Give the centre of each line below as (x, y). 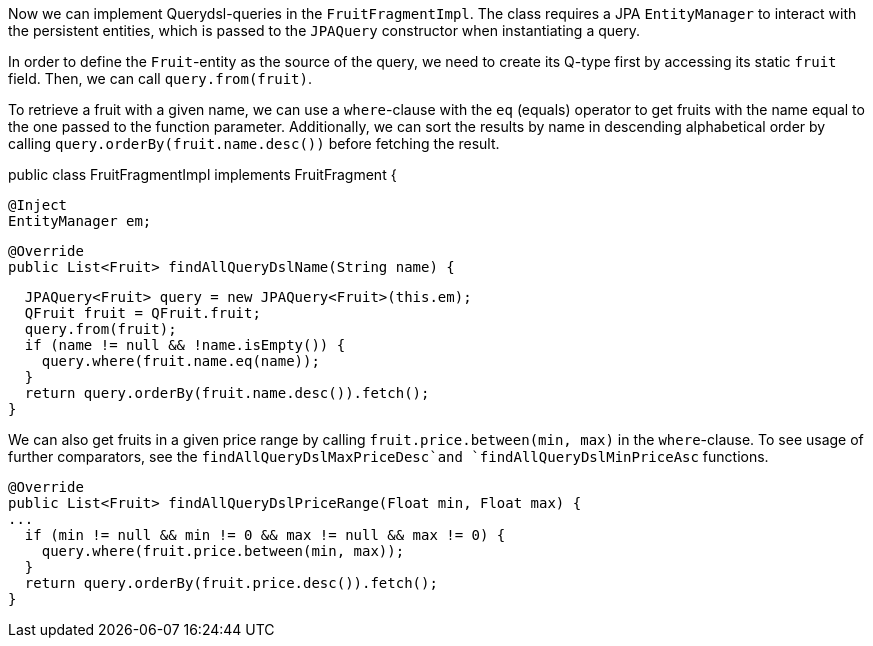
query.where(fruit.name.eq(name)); (180, 361)
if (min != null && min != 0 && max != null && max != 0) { (265, 535)
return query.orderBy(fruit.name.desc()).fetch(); (227, 393)
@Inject (38, 205)
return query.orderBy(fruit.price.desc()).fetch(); (231, 583)
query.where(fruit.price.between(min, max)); (223, 551)
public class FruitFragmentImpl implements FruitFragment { (202, 174)
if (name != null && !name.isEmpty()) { (185, 345)
